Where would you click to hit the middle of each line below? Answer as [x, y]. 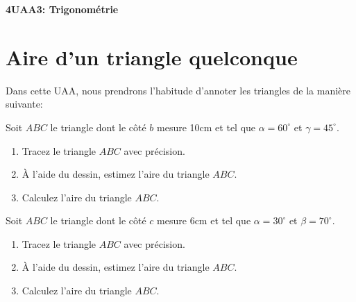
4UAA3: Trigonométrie [62, 9]
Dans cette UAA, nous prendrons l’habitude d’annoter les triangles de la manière [178, 90]
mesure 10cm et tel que [206, 127]
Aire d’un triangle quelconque [152, 57]
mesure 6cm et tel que [204, 220]
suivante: [24, 104]
